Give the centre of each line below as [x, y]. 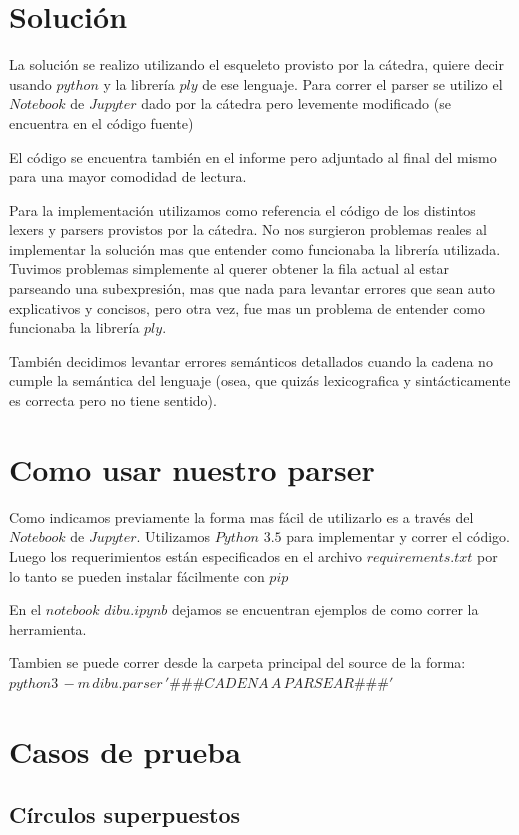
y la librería [139, 83]
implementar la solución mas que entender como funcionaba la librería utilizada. [255, 248]
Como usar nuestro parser [192, 468]
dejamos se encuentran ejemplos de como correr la [325, 609]
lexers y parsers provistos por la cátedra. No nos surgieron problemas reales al [248, 229]
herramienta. [48, 628]
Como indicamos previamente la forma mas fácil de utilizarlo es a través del [241, 516]
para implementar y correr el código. [398, 536]
